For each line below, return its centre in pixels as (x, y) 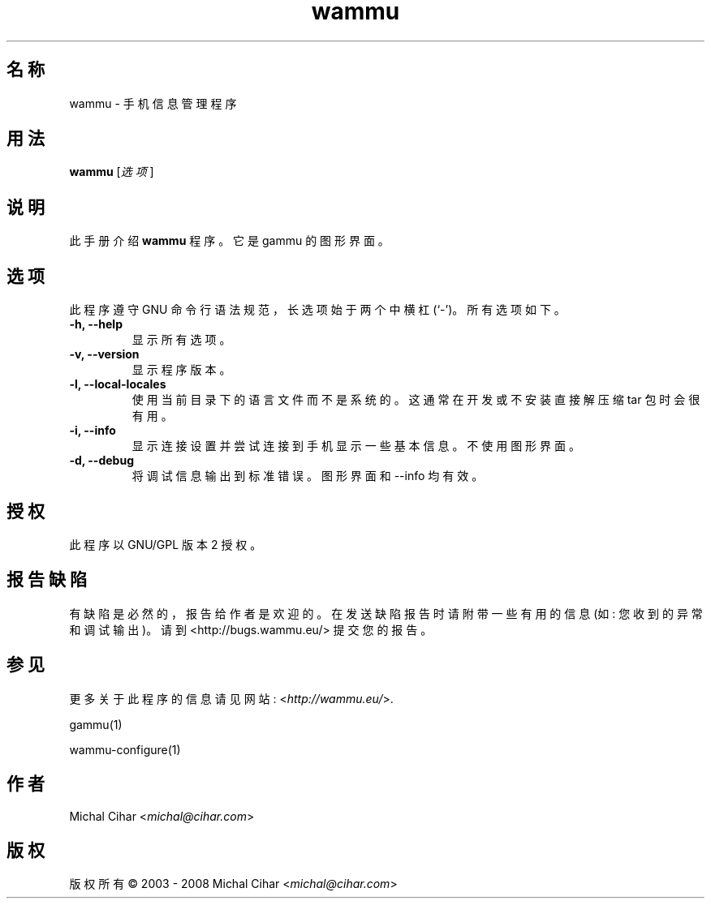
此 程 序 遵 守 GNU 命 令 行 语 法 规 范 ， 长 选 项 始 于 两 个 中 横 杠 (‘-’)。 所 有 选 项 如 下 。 (317, 310)
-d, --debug (101, 461)
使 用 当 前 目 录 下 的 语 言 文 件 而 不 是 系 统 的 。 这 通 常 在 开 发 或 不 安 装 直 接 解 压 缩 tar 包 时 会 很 (416, 400)
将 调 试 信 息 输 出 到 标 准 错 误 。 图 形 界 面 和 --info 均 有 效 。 (308, 476)
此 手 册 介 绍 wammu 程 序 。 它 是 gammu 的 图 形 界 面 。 (229, 241)
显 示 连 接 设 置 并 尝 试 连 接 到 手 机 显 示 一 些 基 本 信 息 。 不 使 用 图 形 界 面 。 (356, 446)
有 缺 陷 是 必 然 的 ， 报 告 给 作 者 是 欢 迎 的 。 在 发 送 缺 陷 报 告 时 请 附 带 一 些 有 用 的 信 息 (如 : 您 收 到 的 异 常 (386, 613)
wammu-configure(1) (125, 749)
